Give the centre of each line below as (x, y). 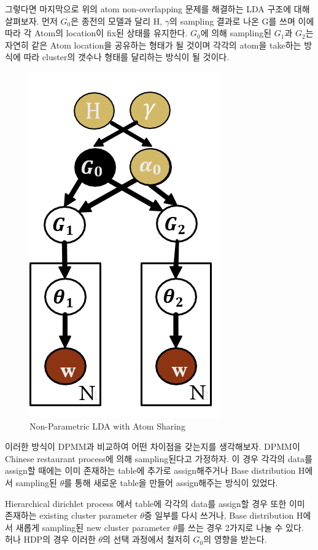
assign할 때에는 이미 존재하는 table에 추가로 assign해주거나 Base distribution (150, 470)
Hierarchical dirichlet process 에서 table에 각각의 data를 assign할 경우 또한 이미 (155, 503)
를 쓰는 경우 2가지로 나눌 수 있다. (240, 527)
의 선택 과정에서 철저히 (146, 539)
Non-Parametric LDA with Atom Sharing (107, 426)
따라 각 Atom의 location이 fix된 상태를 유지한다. (96, 33)
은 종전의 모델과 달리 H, (117, 21)
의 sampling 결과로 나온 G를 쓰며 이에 (242, 21)
